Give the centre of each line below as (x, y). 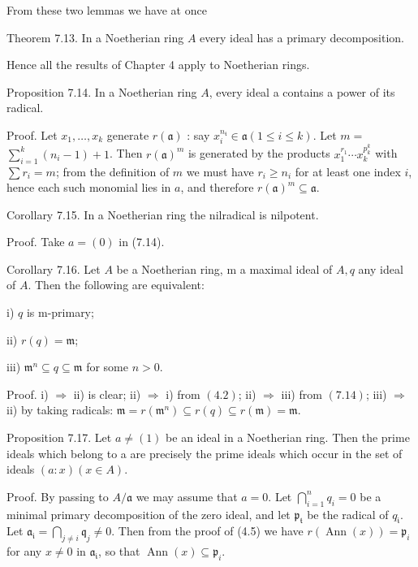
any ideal (381, 268)
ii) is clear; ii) (107, 394)
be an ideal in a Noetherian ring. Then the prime (288, 437)
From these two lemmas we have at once (107, 10)
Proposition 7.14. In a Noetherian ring (102, 91)
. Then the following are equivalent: (116, 285)
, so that (119, 551)
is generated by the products (259, 153)
